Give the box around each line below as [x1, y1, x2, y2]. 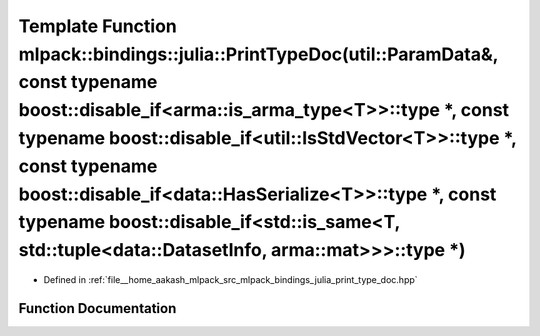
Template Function [18, 15, 177, 37]
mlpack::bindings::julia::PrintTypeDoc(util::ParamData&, [18, 43, 499, 65]
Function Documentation [18, 300, 177, 317]
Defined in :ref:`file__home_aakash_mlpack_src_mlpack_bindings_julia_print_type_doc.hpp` [43, 273, 419, 285]
